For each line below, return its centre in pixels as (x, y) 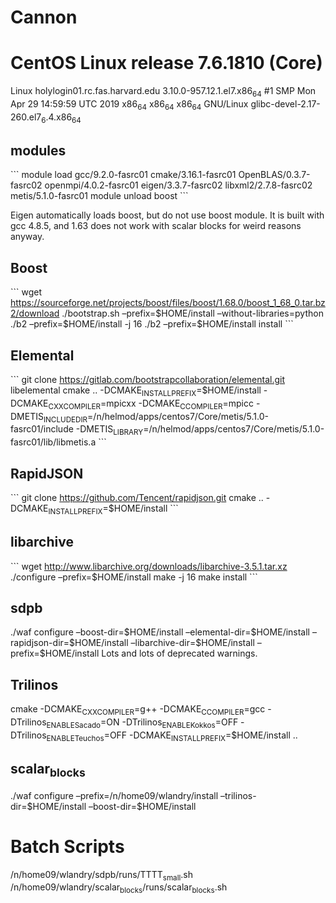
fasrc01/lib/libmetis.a (53, 442)
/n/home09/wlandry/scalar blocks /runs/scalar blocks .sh (119, 888)
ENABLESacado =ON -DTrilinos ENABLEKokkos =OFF (142, 723)
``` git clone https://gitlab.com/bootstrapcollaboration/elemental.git (147, 379)
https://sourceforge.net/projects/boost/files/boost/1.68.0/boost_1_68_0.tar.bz (168, 303)
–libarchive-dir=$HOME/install (192, 643)
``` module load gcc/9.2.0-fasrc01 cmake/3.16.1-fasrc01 (123, 175)
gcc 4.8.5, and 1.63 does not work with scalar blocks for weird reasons (156, 226)
